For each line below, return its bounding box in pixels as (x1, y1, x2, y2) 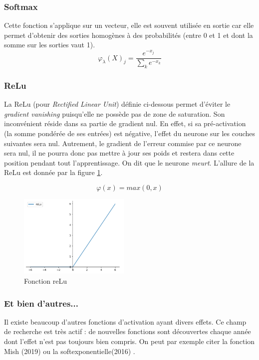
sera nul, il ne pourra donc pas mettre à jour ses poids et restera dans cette (4, 148, 235, 158)
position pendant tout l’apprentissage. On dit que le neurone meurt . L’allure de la (4, 157, 255, 168)
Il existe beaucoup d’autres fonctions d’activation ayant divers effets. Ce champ (4, 316, 247, 327)
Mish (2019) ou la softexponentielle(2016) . (4, 346, 135, 356)
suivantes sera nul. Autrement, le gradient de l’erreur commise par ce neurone (4, 138, 242, 148)
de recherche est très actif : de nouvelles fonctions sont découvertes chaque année (4, 326, 251, 337)
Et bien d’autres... (4, 297, 79, 309)
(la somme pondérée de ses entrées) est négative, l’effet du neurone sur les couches (4, 128, 256, 138)
